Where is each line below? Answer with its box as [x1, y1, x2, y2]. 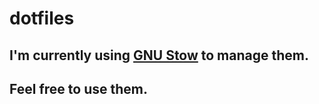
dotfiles [9, 7, 75, 30]
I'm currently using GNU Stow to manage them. [9, 47, 309, 64]
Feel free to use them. [9, 80, 148, 97]
